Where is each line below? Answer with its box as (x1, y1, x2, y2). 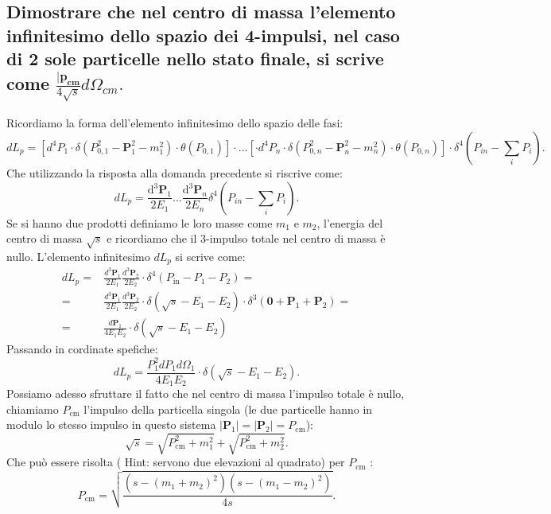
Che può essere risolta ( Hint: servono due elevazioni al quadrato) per (6, 454, 345, 470)
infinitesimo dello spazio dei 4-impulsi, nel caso (6, 22, 400, 47)
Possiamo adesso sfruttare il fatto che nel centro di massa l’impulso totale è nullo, (6, 385, 405, 402)
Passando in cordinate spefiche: (6, 341, 158, 357)
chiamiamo (6, 400, 59, 417)
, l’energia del (316, 214, 383, 231)
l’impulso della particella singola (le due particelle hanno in (83, 400, 373, 417)
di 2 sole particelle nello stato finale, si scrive (6, 46, 384, 71)
